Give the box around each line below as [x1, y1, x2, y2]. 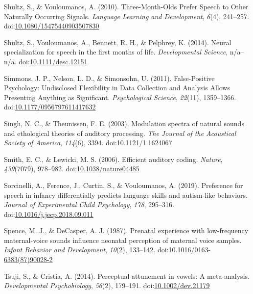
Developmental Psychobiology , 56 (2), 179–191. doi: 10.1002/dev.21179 [4, 280, 210, 291]
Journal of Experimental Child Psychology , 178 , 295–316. [4, 199, 174, 210]
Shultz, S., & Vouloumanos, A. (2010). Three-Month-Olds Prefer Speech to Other [4, 1, 249, 11]
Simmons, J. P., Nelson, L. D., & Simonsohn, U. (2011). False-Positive [4, 73, 215, 83]
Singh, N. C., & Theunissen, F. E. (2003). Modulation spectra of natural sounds [4, 118, 244, 128]
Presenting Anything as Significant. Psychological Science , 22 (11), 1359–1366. [4, 92, 236, 102]
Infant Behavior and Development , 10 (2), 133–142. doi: [4, 244, 169, 255]
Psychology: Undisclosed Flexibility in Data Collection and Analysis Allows [4, 82, 230, 93]
